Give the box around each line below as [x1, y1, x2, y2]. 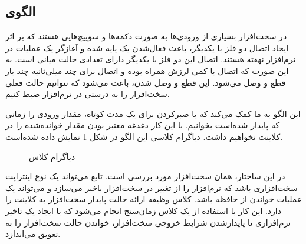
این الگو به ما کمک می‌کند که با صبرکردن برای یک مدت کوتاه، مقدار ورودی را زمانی [5, 107, 301, 119]
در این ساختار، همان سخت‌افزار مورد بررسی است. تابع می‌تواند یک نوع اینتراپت [5, 170, 285, 182]
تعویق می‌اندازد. [5, 228, 61, 240]
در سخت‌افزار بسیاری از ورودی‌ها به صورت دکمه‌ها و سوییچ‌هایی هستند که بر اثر [5, 30, 287, 42]
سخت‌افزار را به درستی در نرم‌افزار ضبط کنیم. [5, 88, 170, 100]
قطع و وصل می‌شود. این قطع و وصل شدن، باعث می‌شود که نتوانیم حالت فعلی [5, 76, 286, 88]
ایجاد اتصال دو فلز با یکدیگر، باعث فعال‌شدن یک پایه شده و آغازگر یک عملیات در [5, 41, 289, 54]
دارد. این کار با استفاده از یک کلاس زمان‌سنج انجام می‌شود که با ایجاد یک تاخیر [5, 204, 281, 216]
